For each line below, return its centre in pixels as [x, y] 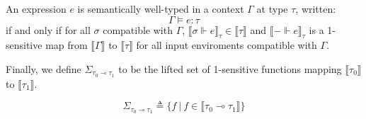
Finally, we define [44, 68]
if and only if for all [48, 29]
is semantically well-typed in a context [161, 8]
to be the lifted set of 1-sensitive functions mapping [230, 68]
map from [67, 45]
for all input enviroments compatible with [227, 45]
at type [272, 8]
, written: [316, 8]
